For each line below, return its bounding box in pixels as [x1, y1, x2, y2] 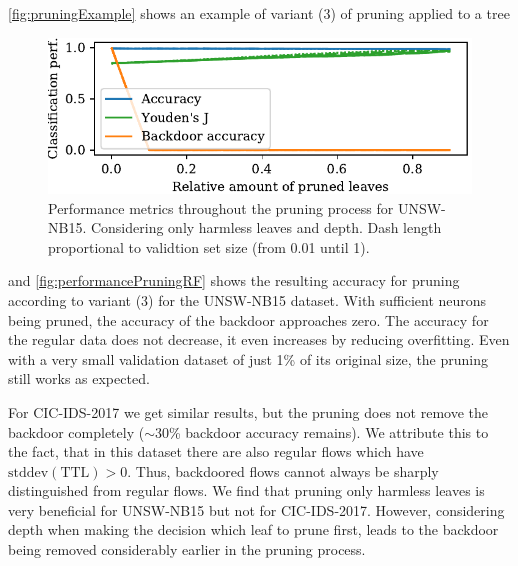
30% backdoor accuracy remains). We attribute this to [154, 421, 489, 442]
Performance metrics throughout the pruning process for [48, 197, 394, 218]
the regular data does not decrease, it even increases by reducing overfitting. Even [8, 329, 510, 350]
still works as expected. [8, 368, 150, 389]
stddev [8, 465, 49, 480]
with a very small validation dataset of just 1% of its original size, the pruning [8, 348, 489, 369]
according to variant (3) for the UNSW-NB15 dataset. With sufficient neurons [8, 289, 487, 310]
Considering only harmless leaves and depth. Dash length [90, 217, 442, 238]
